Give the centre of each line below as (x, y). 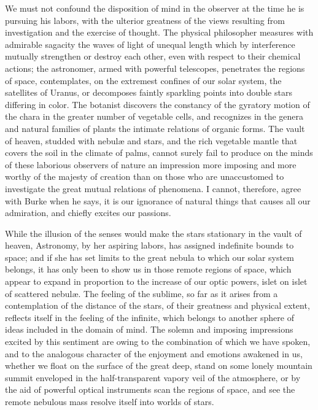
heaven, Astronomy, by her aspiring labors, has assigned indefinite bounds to (149, 245)
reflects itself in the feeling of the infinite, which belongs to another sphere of (149, 317)
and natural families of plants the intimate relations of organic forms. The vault (155, 128)
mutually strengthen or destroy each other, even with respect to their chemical (153, 56)
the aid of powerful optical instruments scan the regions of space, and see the (150, 389)
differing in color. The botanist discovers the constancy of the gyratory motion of (157, 104)
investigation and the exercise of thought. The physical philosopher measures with (159, 32)
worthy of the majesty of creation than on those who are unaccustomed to (145, 176)
